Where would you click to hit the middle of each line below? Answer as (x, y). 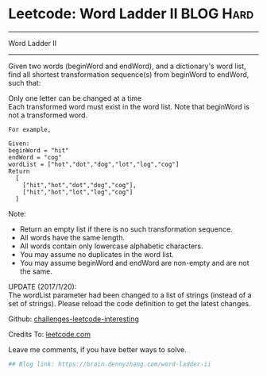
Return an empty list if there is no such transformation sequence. (126, 229)
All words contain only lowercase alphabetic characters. (112, 246)
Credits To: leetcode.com (50, 334)
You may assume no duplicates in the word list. (97, 254)
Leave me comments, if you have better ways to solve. (97, 349)
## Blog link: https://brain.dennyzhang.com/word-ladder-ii (110, 364)
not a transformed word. (48, 115)
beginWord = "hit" (39, 150)
